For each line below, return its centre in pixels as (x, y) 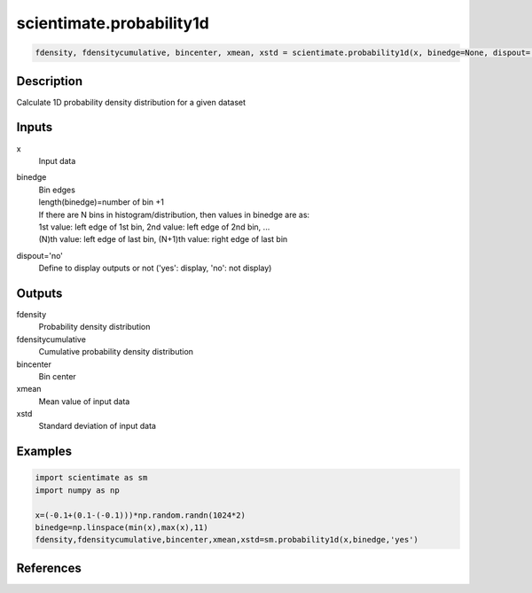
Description (50, 81)
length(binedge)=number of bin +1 (101, 202)
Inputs (35, 127)
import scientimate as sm (91, 478)
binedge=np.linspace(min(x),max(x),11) (121, 528)
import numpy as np (77, 490)
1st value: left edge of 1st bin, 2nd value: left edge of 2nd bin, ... (154, 227)
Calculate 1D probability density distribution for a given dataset (131, 102)
